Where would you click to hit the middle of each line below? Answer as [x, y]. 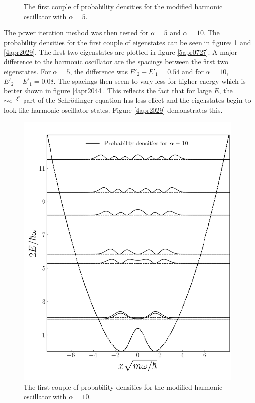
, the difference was [99, 71]
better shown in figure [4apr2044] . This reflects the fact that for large [108, 90]
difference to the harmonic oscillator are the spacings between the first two [116, 61]
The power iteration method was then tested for [76, 33]
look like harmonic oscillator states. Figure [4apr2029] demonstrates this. [113, 109]
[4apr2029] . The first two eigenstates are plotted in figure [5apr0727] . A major [121, 52]
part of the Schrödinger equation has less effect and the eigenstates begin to [137, 100]
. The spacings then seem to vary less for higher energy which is [150, 81]
